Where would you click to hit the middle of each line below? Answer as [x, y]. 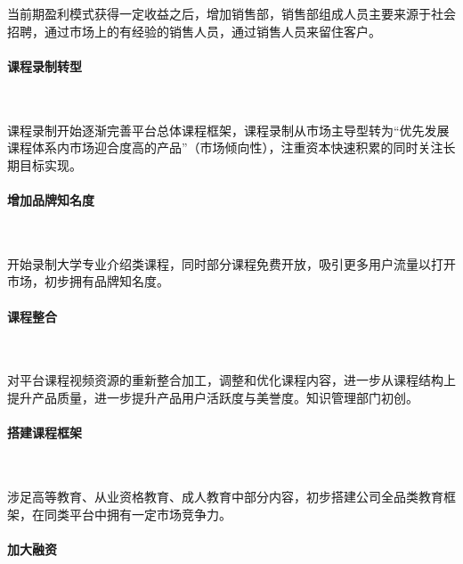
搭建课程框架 [45, 433]
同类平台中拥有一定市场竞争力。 [138, 514]
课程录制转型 [45, 65]
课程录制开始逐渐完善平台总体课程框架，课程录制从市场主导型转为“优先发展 [228, 130]
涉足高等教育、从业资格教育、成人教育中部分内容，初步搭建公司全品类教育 [225, 496]
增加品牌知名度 [51, 199]
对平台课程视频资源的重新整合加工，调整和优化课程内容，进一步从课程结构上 [231, 380]
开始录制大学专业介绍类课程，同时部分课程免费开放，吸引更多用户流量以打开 [231, 263]
